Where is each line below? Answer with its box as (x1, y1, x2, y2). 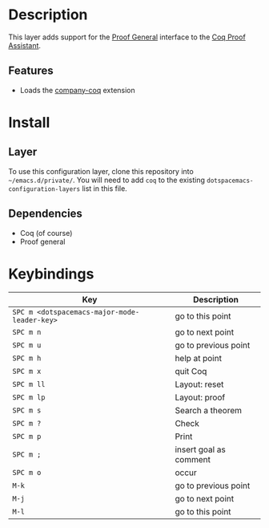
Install (8, 113, 50, 132)
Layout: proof (175, 392, 226, 403)
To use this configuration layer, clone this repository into (8, 166, 194, 176)
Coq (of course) (19, 228, 73, 238)
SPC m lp (12, 392, 46, 402)
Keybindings (8, 265, 94, 282)
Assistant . (8, 40, 42, 50)
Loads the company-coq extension (19, 85, 136, 95)
